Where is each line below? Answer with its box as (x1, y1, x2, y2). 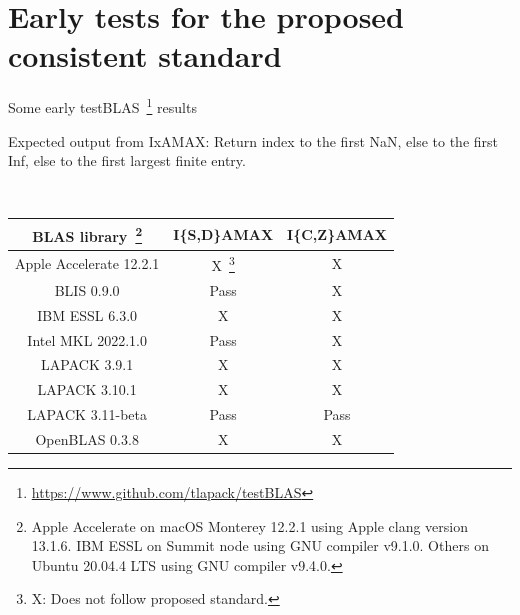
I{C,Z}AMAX (287, 223, 387, 244)
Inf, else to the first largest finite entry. (8, 150, 246, 171)
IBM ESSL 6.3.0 (37, 304, 138, 325)
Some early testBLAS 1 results (8, 94, 197, 117)
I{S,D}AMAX (173, 223, 274, 244)
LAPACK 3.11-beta (27, 404, 148, 425)
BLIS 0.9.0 (54, 279, 120, 300)
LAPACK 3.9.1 (41, 354, 134, 375)
